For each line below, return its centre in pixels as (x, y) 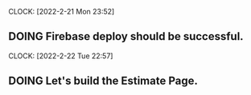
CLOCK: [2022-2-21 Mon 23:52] (62, 12)
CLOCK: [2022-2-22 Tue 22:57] (61, 56)
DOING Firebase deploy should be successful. (126, 36)
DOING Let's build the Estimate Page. (103, 81)
